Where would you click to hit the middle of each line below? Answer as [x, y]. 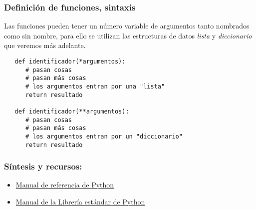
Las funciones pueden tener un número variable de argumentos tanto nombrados [127, 26]
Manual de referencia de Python [65, 185]
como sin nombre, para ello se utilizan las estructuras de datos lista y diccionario [128, 35]
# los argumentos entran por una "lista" [95, 86]
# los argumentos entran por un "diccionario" [104, 136]
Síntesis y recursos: [43, 166]
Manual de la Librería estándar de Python [80, 202]
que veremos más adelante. [45, 45]
